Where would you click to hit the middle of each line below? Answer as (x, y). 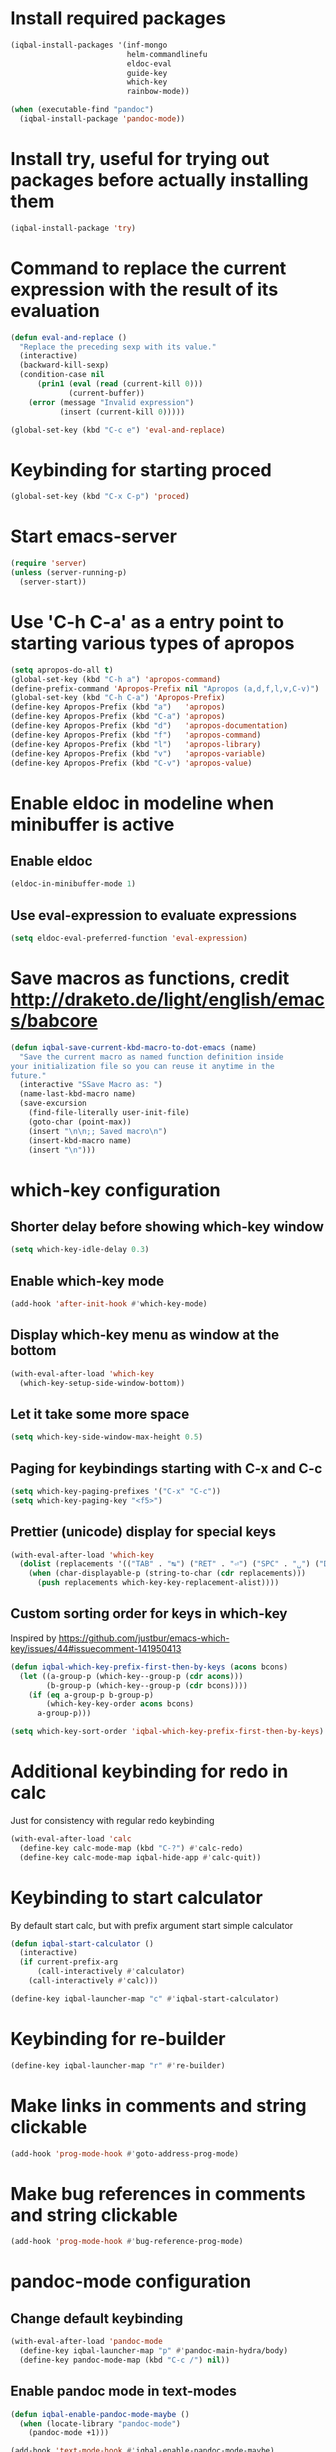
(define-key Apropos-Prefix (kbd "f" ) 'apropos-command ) (136, 735)
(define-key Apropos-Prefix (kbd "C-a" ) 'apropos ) (118, 717)
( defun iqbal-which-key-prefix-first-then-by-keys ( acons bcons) (149, 1667)
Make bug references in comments (158, 2193)
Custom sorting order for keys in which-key (149, 1613)
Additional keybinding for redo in (149, 1771)
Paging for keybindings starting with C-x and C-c (166, 1468)
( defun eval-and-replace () (69, 337)
